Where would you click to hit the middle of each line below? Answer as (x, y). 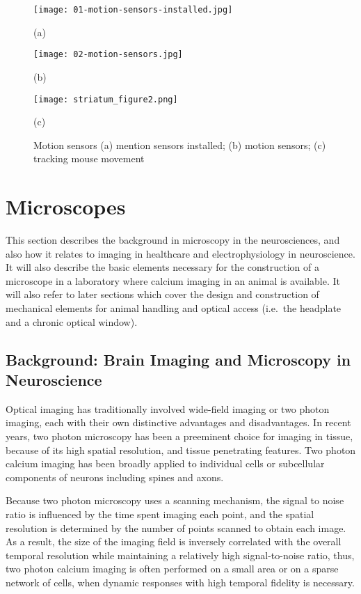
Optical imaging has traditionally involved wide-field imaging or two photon (168, 408)
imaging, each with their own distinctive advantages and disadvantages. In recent (178, 422)
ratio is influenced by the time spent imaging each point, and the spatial (160, 514)
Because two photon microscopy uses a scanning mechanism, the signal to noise (175, 500)
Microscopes (66, 206)
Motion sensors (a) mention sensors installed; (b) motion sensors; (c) (180, 144)
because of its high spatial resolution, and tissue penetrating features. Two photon (181, 450)
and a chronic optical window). (72, 321)
